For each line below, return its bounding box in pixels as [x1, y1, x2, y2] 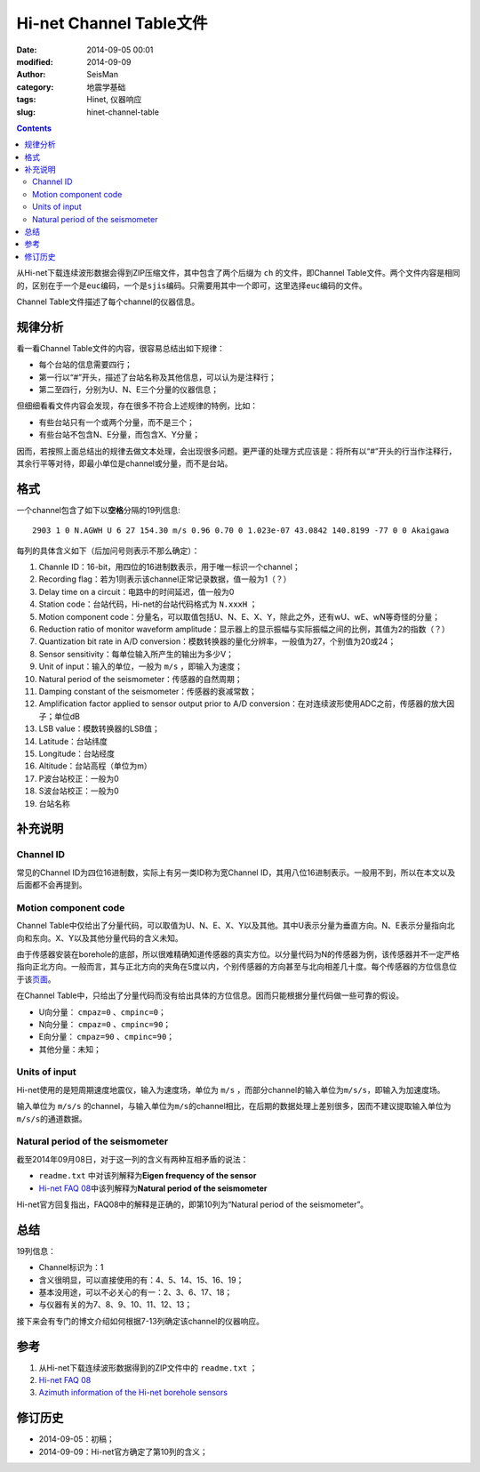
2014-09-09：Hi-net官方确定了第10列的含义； [38, 1446, 208, 1457]
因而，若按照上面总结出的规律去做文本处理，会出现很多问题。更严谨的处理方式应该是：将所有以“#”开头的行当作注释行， [16, 446, 457, 456]
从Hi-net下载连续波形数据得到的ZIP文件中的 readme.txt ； [38, 1362, 258, 1373]
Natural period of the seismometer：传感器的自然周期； [38, 673, 243, 684]
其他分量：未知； [38, 1043, 101, 1054]
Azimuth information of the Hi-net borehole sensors [38, 1388, 228, 1398]
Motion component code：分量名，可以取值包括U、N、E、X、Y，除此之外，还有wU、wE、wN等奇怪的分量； [38, 611, 440, 622]
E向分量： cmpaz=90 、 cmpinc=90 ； [38, 1032, 175, 1042]
